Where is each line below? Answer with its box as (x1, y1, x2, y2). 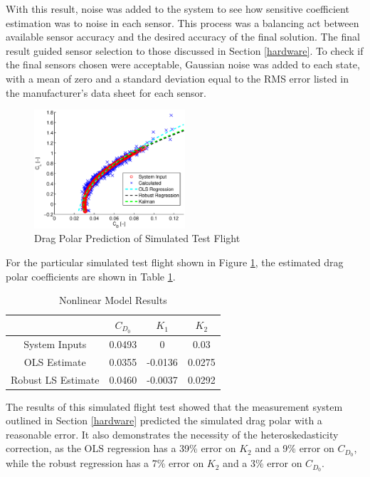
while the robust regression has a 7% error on (6, 456, 204, 471)
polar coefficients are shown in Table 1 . (6, 268, 176, 283)
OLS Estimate (23, 354, 86, 369)
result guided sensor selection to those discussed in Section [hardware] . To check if (6, 43, 364, 58)
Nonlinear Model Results (59, 293, 167, 308)
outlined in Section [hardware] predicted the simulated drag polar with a (6, 413, 322, 428)
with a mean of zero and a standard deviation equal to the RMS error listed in (6, 70, 349, 85)
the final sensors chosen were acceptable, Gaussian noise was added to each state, (6, 57, 360, 72)
